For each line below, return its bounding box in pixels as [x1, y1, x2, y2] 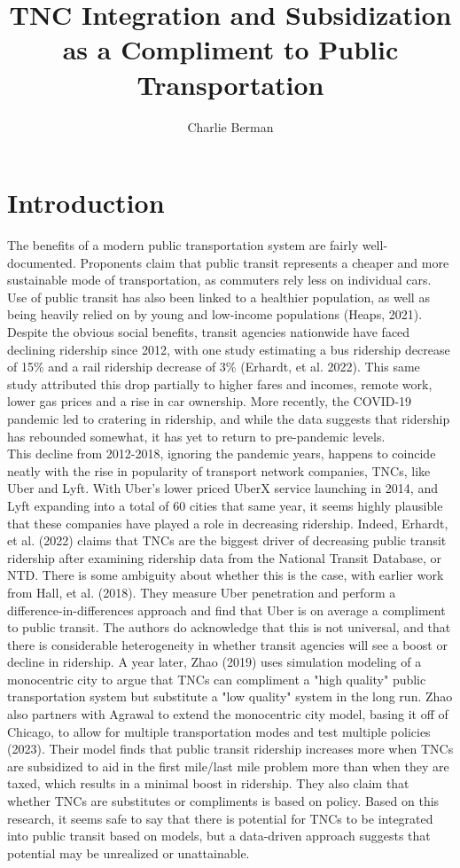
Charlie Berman [187, 117, 274, 136]
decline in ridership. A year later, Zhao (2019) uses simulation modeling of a [7, 653, 422, 671]
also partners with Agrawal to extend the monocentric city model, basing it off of [7, 705, 448, 723]
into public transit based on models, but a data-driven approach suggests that [7, 826, 431, 845]
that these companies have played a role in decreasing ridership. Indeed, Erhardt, [7, 513, 448, 532]
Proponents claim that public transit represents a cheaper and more [80, 253, 449, 271]
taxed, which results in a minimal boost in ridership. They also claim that [7, 774, 409, 793]
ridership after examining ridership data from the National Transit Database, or [7, 548, 442, 567]
